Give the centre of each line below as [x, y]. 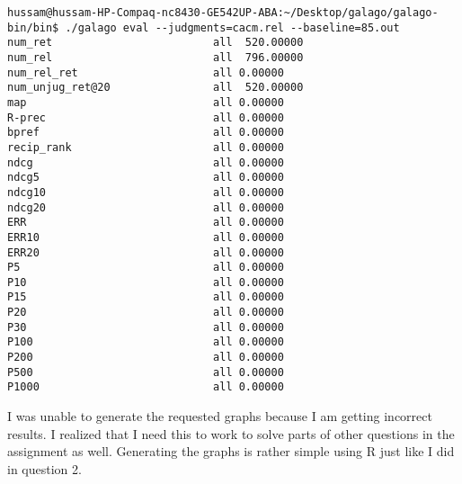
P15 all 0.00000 [146, 297]
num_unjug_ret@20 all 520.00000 [155, 88]
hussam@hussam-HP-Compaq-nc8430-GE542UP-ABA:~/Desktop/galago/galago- [223, 13]
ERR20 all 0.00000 [146, 252]
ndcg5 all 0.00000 [146, 178]
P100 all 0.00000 [146, 342]
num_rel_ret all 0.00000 [146, 72]
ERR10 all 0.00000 [146, 237]
